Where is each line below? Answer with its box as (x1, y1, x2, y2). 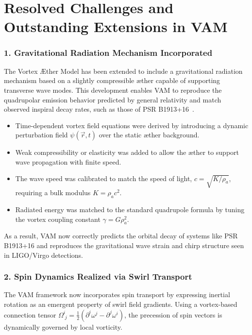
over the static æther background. (99, 130, 200, 140)
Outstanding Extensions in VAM (4, 17, 228, 36)
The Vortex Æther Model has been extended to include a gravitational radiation (4, 66, 243, 76)
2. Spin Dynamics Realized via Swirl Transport (4, 270, 192, 283)
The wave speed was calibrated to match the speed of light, (15, 173, 192, 183)
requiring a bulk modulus (15, 187, 91, 198)
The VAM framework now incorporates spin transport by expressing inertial (4, 289, 230, 300)
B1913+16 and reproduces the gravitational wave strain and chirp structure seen (4, 240, 244, 251)
